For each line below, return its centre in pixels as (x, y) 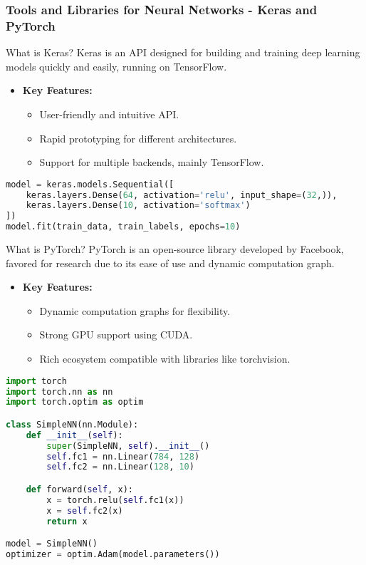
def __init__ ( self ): (74, 435)
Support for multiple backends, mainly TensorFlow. (152, 162)
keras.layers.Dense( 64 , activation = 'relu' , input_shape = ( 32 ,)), (182, 195)
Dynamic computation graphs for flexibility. (135, 310)
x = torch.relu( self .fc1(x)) (115, 500)
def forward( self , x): (79, 489)
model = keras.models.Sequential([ (90, 184)
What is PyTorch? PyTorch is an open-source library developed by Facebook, (175, 249)
